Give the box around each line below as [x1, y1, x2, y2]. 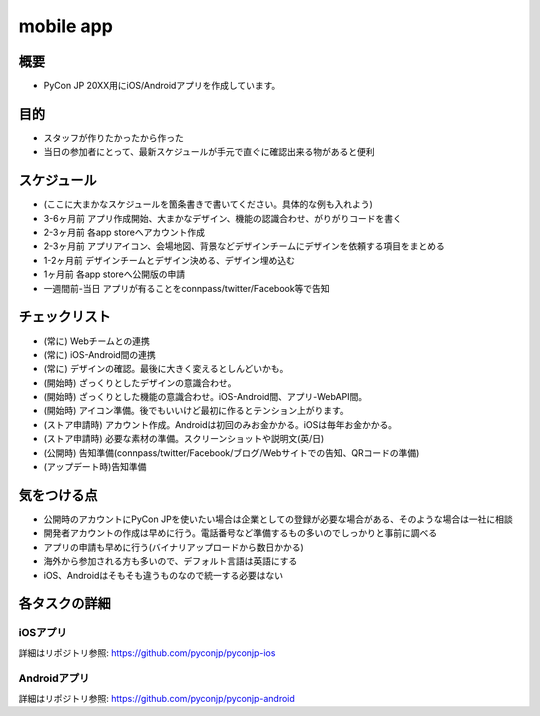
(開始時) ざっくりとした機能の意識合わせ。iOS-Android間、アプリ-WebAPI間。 [43, 391, 368, 403]
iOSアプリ [18, 626, 67, 640]
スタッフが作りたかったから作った [43, 131, 184, 144]
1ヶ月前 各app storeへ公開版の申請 [43, 268, 186, 280]
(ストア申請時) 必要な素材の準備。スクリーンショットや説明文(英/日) [43, 433, 325, 445]
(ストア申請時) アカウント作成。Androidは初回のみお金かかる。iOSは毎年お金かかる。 [43, 418, 398, 430]
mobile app [18, 15, 114, 37]
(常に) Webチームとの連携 [43, 335, 150, 347]
